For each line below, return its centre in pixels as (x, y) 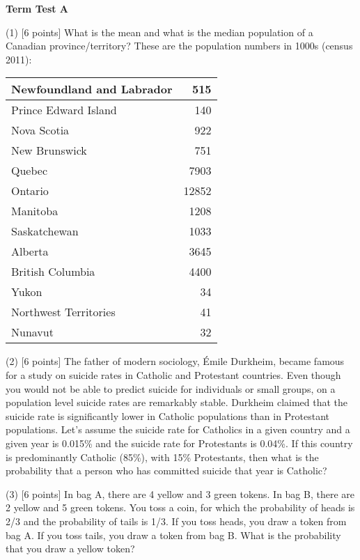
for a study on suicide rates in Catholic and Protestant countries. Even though (173, 374)
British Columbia (53, 272)
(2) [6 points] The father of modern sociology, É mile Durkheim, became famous (175, 361)
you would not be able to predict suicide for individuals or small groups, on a (171, 388)
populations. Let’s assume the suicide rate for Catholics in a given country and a (178, 429)
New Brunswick (49, 150)
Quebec (30, 171)
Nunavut (32, 332)
